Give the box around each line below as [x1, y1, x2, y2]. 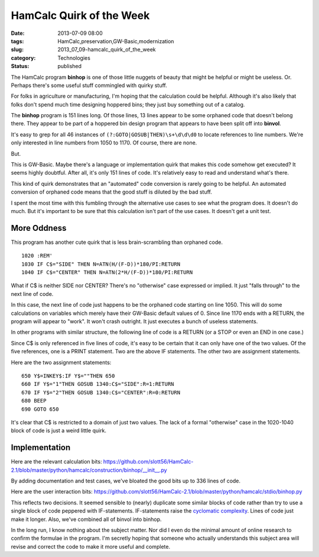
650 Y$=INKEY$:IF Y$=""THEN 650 [21, 372, 115, 379]
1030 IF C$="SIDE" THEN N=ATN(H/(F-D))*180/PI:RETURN [21, 260, 180, 268]
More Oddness [11, 223, 67, 233]
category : [11, 54, 36, 62]
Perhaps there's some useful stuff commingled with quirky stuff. [11, 82, 168, 89]
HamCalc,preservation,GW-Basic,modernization [57, 37, 174, 44]
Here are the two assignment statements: [11, 359, 112, 366]
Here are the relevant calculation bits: [11, 458, 102, 465]
